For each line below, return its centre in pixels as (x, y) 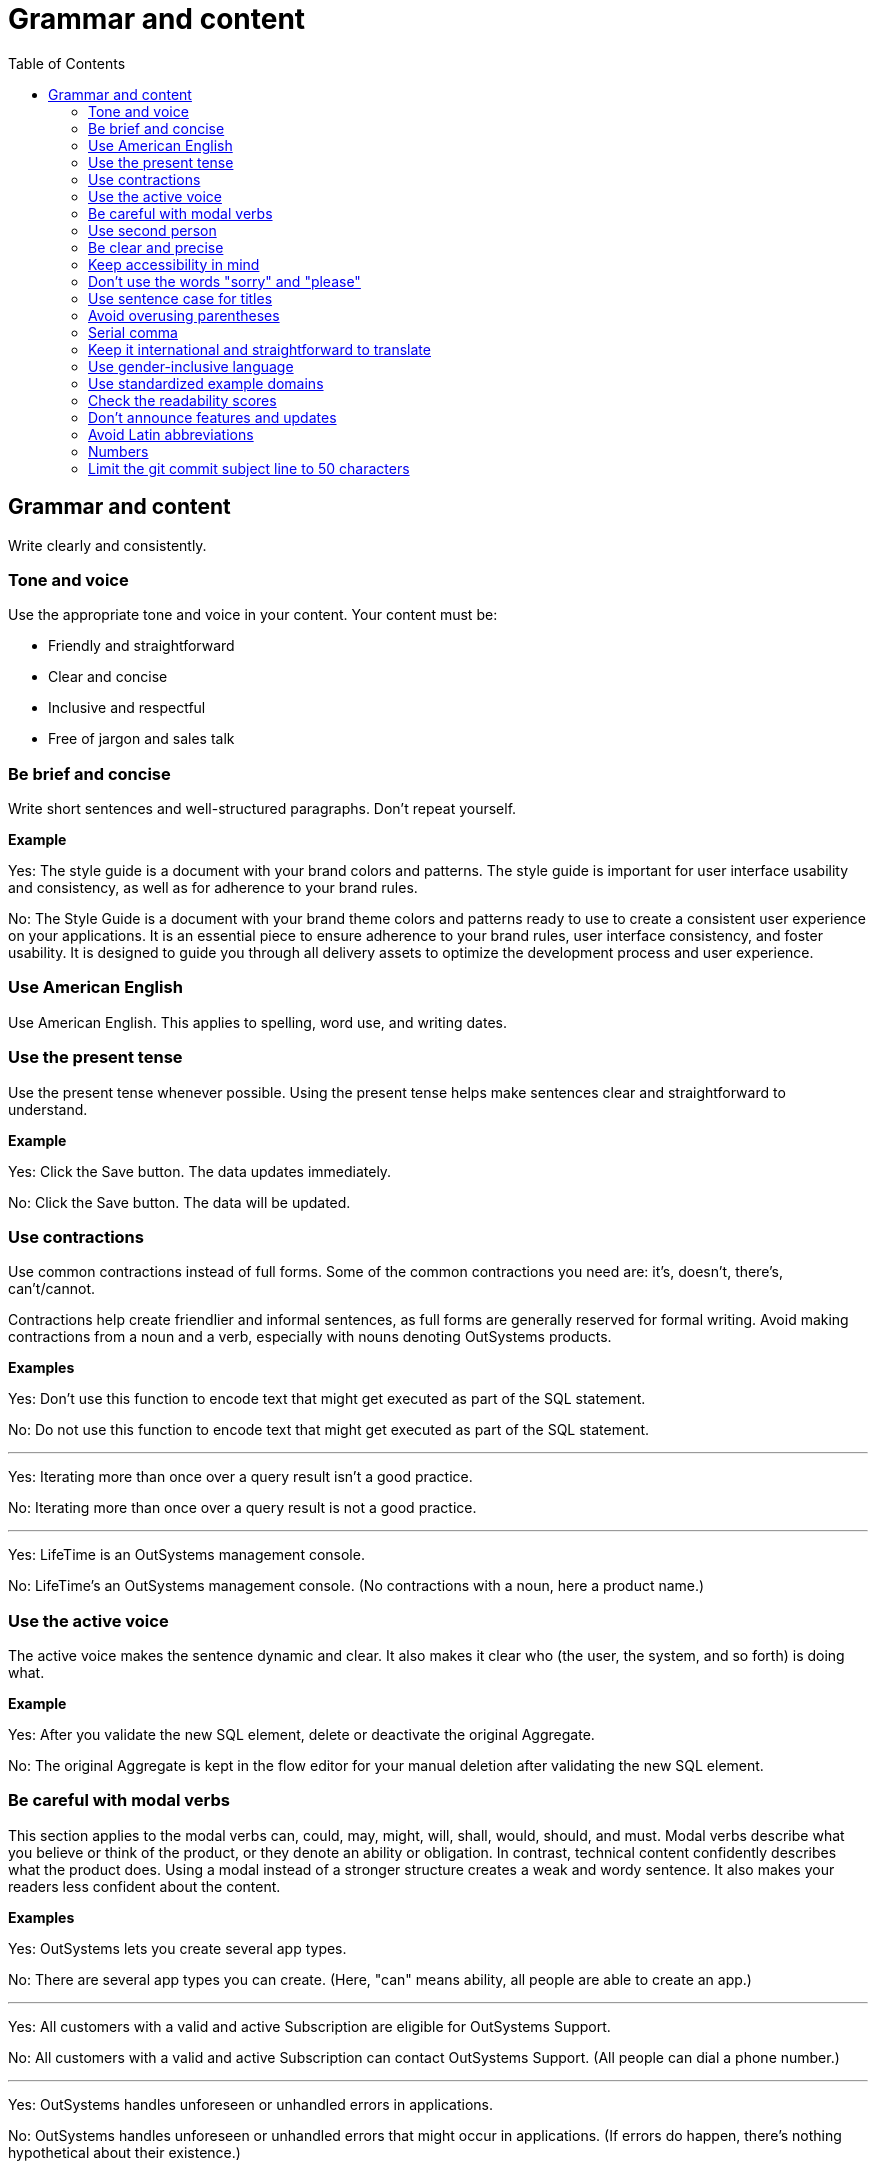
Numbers (118, 451)
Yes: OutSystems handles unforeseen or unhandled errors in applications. (250, 2104)
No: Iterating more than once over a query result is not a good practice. (242, 1508)
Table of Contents (67, 63)
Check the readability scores (182, 400)
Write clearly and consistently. (107, 545)
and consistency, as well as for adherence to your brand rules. (213, 888)
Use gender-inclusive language (191, 366)
